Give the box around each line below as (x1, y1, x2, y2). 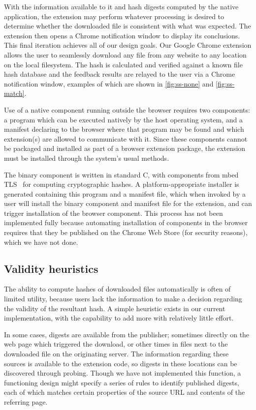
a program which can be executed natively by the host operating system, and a (4, 114, 243, 124)
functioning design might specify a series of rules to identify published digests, (4, 377, 239, 387)
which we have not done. (4, 236, 78, 247)
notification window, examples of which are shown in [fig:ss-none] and (4, 78, 214, 88)
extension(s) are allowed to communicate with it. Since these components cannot (4, 133, 248, 144)
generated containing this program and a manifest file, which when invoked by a (4, 188, 246, 199)
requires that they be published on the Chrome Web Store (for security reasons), (4, 227, 248, 237)
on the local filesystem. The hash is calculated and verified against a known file (4, 59, 243, 69)
